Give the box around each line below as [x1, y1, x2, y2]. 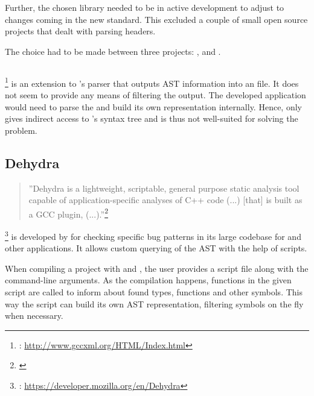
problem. [5, 124, 37, 136]
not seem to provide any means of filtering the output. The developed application [5, 89, 306, 101]
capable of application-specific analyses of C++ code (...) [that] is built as [28, 193, 303, 206]
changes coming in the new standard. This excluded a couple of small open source [5, 13, 308, 25]
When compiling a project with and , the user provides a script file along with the [5, 262, 309, 274]
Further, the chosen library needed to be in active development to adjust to [5, 1, 284, 13]
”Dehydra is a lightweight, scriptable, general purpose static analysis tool [28, 181, 300, 194]
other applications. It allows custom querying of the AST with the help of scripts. [5, 242, 307, 254]
